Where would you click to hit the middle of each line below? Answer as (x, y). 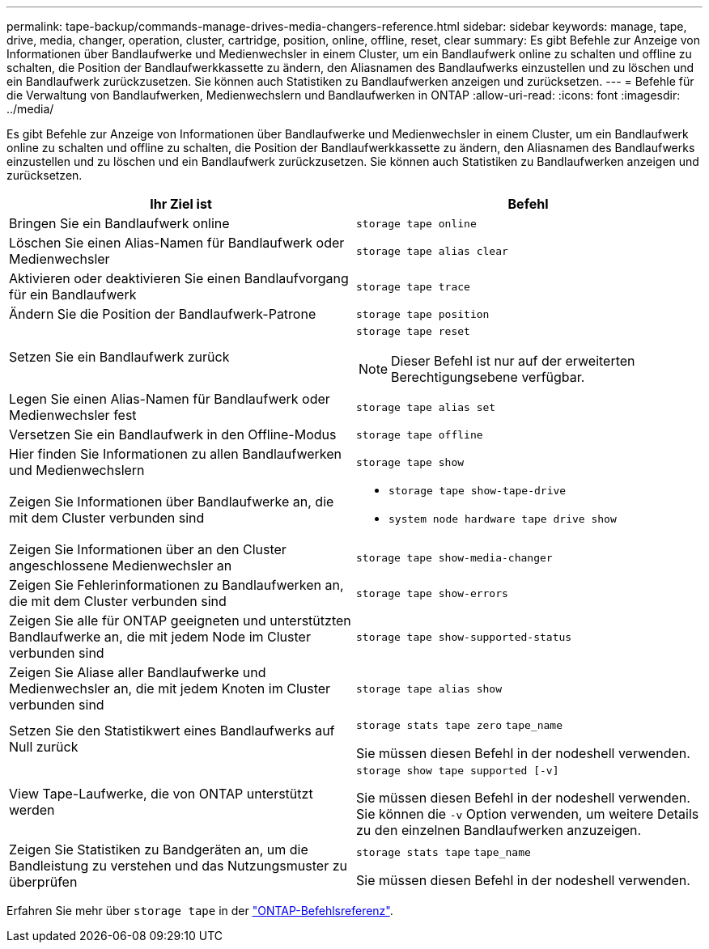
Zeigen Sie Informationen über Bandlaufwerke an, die (172, 502)
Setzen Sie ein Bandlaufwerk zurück (119, 356)
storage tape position (423, 314)
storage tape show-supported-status (464, 637)
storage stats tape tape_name (444, 852)
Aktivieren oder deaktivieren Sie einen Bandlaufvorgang (179, 278)
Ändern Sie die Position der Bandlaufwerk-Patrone (163, 314)
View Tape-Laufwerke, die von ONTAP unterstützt (161, 793)
